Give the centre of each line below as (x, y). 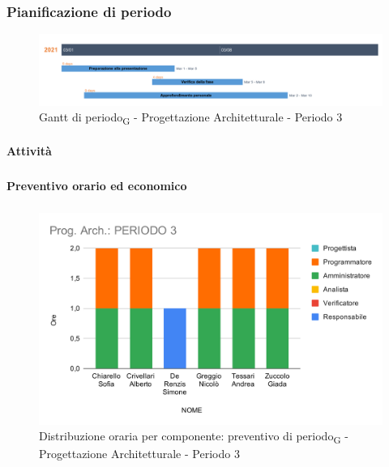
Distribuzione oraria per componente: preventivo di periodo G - (194, 437)
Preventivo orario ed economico (97, 186)
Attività (29, 151)
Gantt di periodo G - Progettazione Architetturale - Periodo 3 (191, 118)
